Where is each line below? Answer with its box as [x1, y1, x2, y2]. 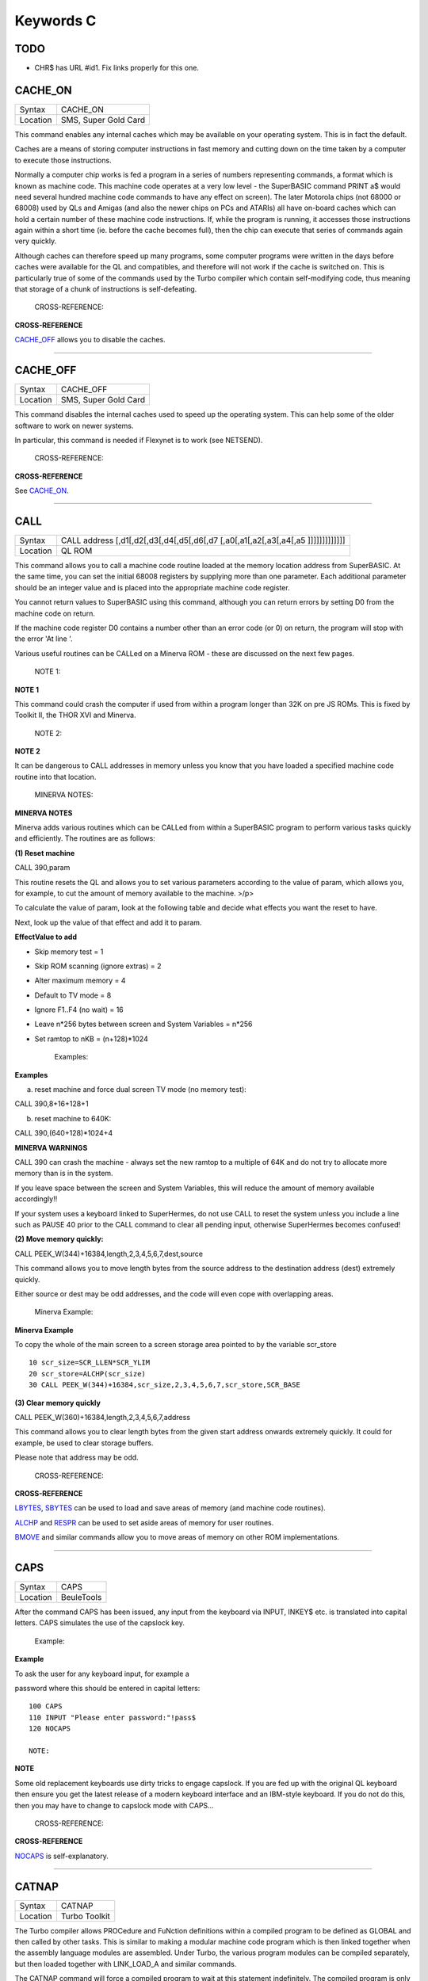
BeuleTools [60, 1592, 102, 1603]
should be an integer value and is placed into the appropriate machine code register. [14, 582, 290, 592]
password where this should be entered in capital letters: [14, 1684, 201, 1693]
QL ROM [60, 545, 93, 556]
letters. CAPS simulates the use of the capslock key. [14, 1618, 185, 1628]
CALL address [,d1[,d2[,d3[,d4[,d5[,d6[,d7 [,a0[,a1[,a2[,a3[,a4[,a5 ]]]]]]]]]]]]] [60, 535, 346, 546]
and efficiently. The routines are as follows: [14, 834, 156, 843]
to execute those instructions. [14, 155, 112, 165]
